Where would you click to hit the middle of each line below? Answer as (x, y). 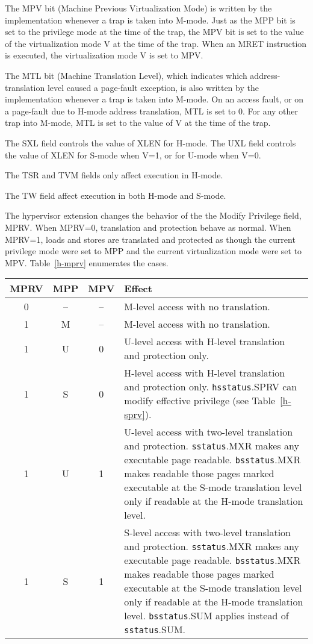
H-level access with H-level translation (205, 373)
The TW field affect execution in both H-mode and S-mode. (116, 195)
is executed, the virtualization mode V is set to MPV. (104, 55)
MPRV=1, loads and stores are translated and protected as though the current (150, 239)
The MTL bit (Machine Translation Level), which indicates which (126, 75)
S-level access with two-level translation (208, 533)
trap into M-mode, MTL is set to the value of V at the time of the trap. (138, 123)
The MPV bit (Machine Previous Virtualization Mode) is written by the (138, 8)
